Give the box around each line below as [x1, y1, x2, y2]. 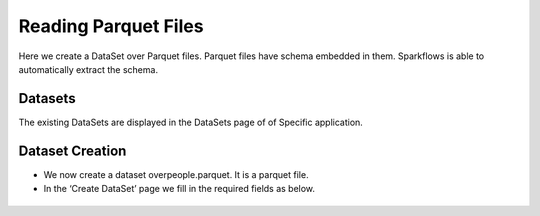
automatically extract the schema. [18, 63, 159, 75]
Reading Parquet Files [18, 15, 204, 37]
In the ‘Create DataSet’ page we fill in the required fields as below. [43, 183, 315, 195]
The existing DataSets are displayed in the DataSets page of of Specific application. [18, 116, 364, 128]
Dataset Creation [18, 142, 127, 159]
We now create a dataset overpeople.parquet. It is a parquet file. [43, 168, 309, 180]
